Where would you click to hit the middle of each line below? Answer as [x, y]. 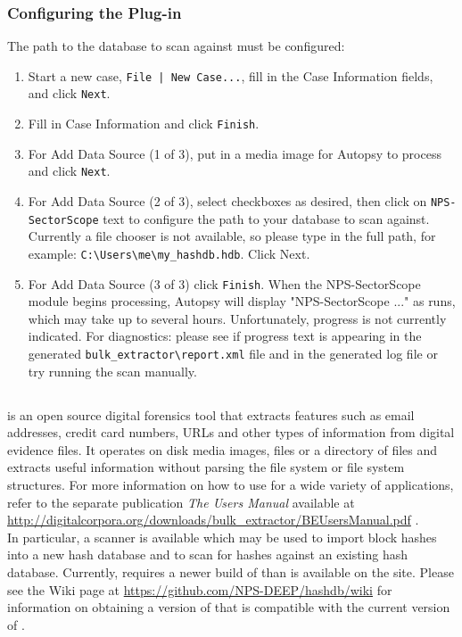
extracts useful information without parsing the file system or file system [206, 467]
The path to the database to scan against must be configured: [176, 46]
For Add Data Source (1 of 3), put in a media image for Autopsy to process [235, 153]
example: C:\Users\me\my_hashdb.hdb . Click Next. [169, 253]
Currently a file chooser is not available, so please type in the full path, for [232, 236]
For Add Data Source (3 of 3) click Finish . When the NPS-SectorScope [224, 283]
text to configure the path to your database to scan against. [266, 218]
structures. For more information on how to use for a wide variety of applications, [231, 485]
